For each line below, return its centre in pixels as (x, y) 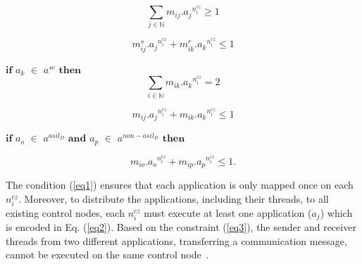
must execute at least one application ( (228, 212)
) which (336, 212)
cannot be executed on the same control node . (107, 254)
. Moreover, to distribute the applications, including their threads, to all (174, 198)
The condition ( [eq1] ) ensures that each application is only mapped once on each (180, 185)
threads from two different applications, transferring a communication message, (176, 240)
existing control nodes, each (65, 212)
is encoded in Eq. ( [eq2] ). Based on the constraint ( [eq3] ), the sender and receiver (181, 227)
